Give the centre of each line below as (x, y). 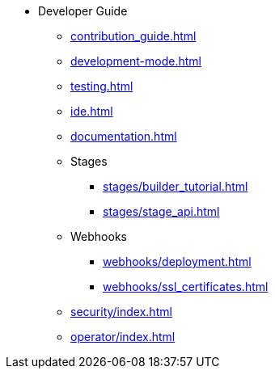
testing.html (102, 86)
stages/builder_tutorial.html (176, 186)
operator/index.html (123, 337)
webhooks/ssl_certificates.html (186, 287)
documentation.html (124, 136)
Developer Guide (83, 11)
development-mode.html (136, 61)
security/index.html (121, 312)
